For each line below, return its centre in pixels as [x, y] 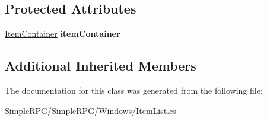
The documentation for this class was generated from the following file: [134, 90]
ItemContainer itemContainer [63, 34]
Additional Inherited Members [101, 66]
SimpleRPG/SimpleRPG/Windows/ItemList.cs [90, 110]
